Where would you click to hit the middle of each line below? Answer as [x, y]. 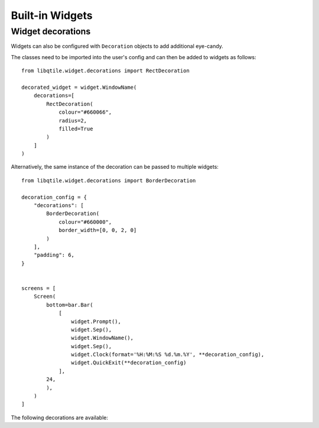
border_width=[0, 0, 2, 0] [98, 230]
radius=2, [73, 120]
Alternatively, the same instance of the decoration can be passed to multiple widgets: [115, 167]
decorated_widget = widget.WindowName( [79, 87]
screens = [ [39, 288]
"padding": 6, [54, 255]
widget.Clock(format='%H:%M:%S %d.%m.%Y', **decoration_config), [168, 355]
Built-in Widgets [52, 15]
